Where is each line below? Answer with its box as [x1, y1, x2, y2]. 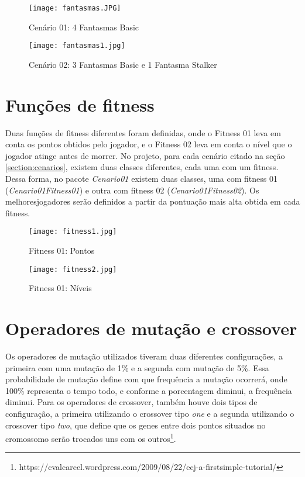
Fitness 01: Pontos [29, 244, 95, 257]
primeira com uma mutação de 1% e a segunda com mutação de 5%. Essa [5, 361, 269, 374]
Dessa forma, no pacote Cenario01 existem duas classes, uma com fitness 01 [5, 172, 277, 184]
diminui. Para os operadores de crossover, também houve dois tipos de [5, 396, 258, 408]
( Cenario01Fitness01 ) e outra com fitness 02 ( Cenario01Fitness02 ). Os [5, 184, 259, 196]
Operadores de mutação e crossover [5, 316, 297, 340]
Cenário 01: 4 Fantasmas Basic [29, 20, 139, 33]
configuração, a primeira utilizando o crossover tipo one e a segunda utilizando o [5, 407, 294, 419]
